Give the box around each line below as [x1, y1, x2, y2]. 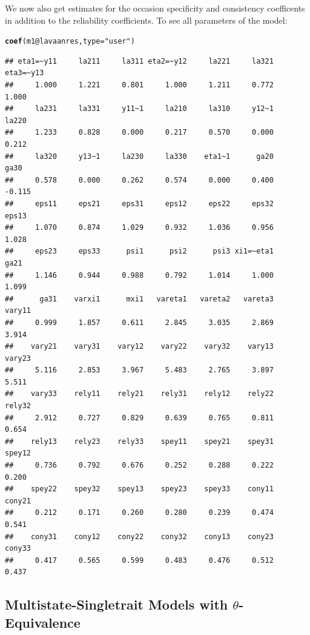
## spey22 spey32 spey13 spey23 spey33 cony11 [5, 485, 274, 494]
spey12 [5, 449, 31, 458]
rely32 [5, 401, 31, 411]
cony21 [5, 496, 31, 505]
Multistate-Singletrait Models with [5, 595, 228, 614]
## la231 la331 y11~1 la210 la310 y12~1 [5, 104, 274, 113]
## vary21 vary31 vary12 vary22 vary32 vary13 [5, 342, 274, 351]
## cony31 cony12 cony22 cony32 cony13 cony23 [5, 532, 274, 541]
